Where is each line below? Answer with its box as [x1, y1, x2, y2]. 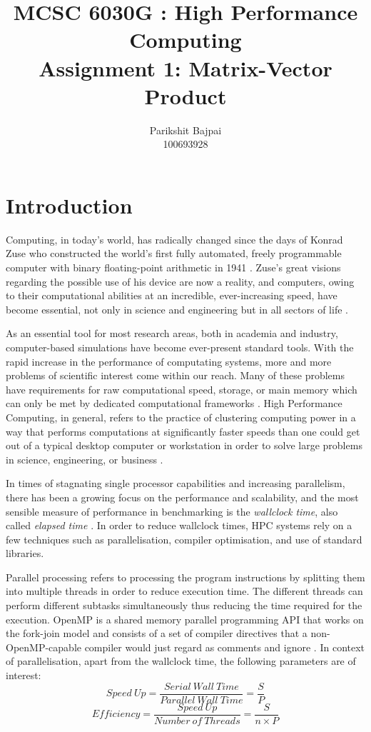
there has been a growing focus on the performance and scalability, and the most [6, 489, 359, 504]
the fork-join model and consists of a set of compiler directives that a [6, 626, 308, 641]
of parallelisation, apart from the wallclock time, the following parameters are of [6, 653, 356, 668]
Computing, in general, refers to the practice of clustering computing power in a [6, 409, 356, 424]
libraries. [6, 546, 44, 561]
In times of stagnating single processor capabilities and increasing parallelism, [6, 476, 345, 491]
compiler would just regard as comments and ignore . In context [84, 639, 365, 654]
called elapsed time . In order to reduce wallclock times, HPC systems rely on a [6, 518, 352, 533]
